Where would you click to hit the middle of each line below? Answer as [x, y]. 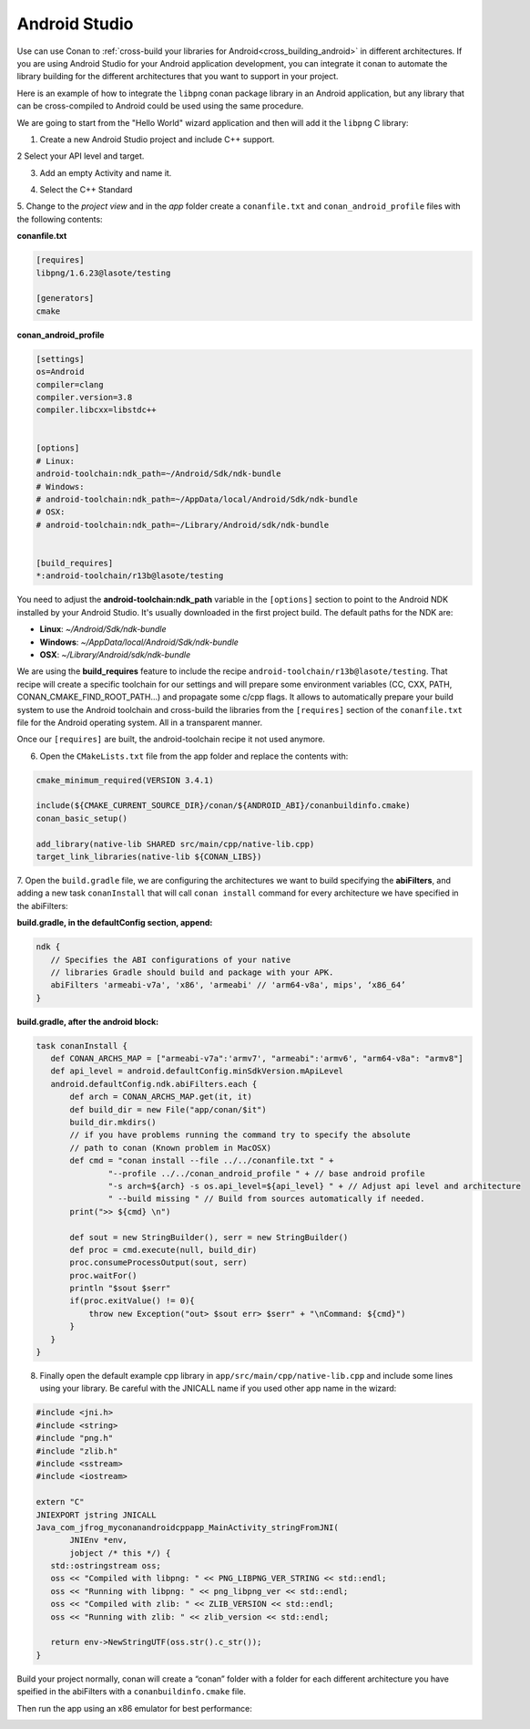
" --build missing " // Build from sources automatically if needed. [266, 1199]
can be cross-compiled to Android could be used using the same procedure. [160, 106]
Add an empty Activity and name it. [106, 172]
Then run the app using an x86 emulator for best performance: [134, 1708]
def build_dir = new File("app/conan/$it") [168, 1109]
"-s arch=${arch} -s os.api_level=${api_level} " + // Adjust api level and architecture [314, 1186]
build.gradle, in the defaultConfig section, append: [115, 923]
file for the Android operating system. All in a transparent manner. [140, 722]
